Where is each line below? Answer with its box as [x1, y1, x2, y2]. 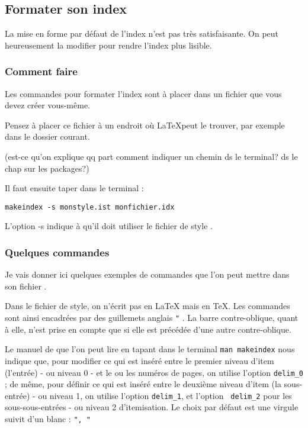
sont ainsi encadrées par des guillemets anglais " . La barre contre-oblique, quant [5, 311, 299, 324]
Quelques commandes [5, 244, 110, 259]
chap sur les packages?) [5, 162, 89, 174]
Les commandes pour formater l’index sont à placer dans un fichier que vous [5, 87, 282, 99]
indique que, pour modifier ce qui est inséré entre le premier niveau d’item [5, 354, 274, 366]
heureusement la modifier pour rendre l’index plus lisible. [5, 38, 212, 51]
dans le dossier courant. [5, 130, 90, 143]
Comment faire [5, 64, 78, 79]
